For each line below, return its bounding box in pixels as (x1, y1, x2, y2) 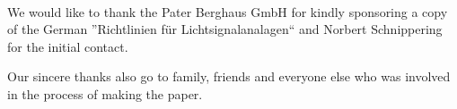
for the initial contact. (7, 37, 128, 55)
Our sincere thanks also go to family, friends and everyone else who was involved (7, 67, 451, 86)
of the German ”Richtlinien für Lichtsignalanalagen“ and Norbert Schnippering (7, 20, 443, 38)
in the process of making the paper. (7, 84, 203, 103)
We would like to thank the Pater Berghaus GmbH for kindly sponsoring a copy (7, 2, 448, 21)
